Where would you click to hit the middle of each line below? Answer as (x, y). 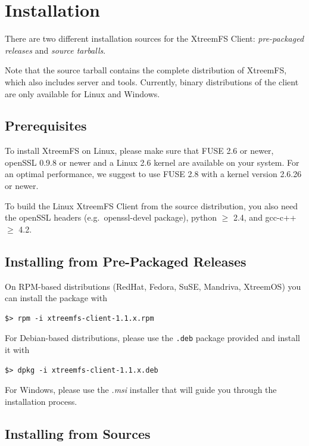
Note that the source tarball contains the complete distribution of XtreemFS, (146, 70)
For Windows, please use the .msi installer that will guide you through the (141, 390)
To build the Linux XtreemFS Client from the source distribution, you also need (151, 205)
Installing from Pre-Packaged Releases (126, 261)
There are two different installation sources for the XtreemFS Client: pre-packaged (154, 38)
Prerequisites (46, 126)
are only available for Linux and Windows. (82, 93)
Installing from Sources (78, 433)
